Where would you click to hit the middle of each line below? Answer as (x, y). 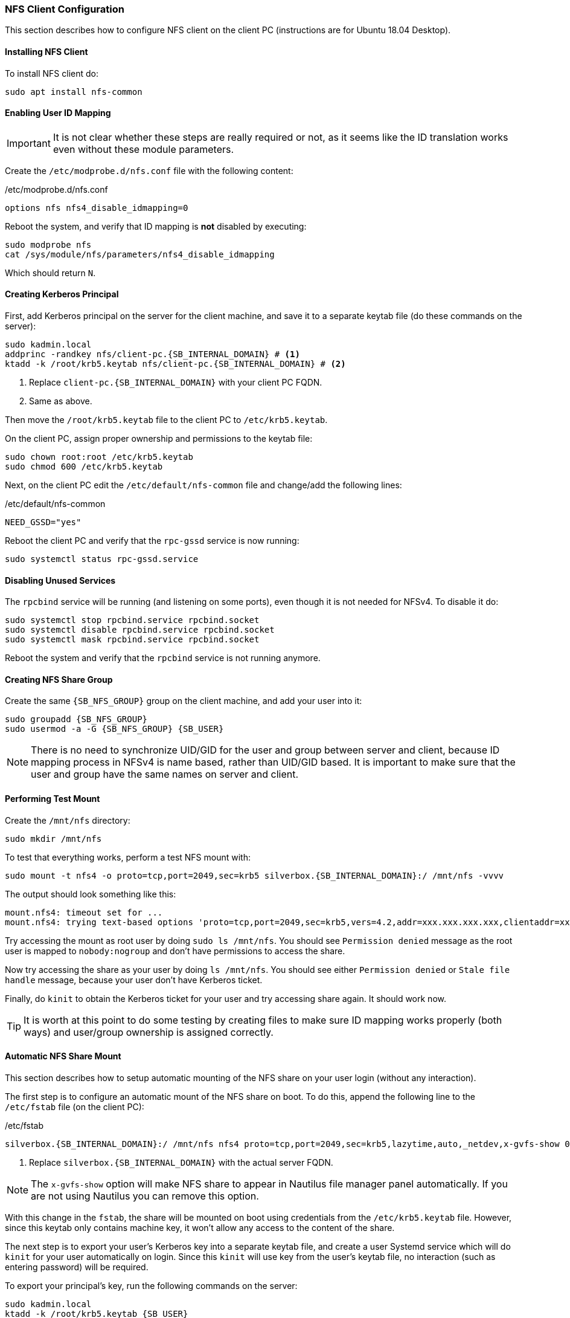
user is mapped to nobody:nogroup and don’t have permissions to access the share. (175, 951)
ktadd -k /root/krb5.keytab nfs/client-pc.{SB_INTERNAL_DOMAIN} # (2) (175, 364)
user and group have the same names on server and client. (165, 774)
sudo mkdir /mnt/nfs (53, 838)
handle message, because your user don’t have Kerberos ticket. (134, 980)
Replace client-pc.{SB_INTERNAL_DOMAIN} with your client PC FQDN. (176, 383)
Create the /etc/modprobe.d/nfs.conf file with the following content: (149, 170)
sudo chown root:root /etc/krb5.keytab (99, 457)
